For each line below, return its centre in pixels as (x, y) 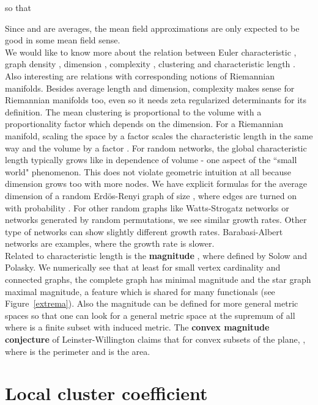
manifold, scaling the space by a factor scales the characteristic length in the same (159, 135)
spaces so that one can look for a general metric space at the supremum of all (150, 315)
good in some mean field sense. (63, 40)
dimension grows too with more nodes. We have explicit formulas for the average (156, 184)
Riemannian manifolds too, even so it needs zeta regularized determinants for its (156, 100)
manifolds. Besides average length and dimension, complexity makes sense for (150, 88)
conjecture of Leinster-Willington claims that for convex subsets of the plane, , (155, 339)
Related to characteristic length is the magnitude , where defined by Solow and (156, 255)
